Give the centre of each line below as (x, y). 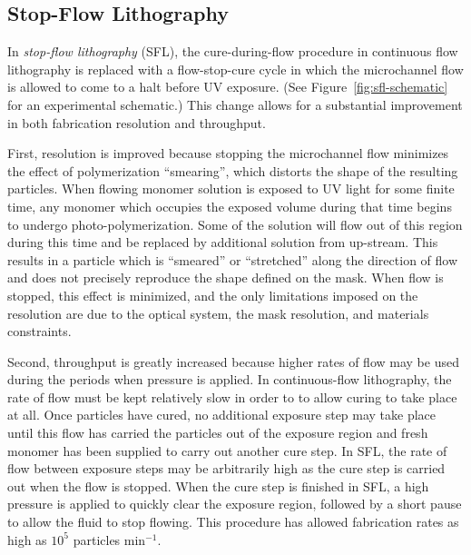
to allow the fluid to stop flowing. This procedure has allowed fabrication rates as (233, 522)
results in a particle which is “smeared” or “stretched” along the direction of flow (233, 259)
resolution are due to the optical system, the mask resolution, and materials (218, 313)
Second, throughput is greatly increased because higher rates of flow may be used (233, 361)
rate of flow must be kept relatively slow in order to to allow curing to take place (232, 396)
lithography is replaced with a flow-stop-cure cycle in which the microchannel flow (235, 69)
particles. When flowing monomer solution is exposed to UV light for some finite (231, 188)
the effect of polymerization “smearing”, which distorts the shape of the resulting (233, 170)
